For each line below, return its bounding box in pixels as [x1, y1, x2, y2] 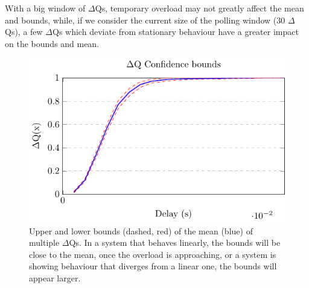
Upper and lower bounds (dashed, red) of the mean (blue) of [29, 224, 253, 237]
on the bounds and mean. [5, 37, 100, 49]
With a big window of [5, 2, 86, 14]
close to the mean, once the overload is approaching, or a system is [29, 248, 276, 260]
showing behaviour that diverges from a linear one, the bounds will [29, 260, 277, 272]
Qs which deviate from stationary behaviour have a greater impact [53, 25, 299, 38]
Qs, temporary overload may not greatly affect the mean [95, 2, 304, 14]
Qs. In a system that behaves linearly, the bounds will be [69, 236, 281, 249]
